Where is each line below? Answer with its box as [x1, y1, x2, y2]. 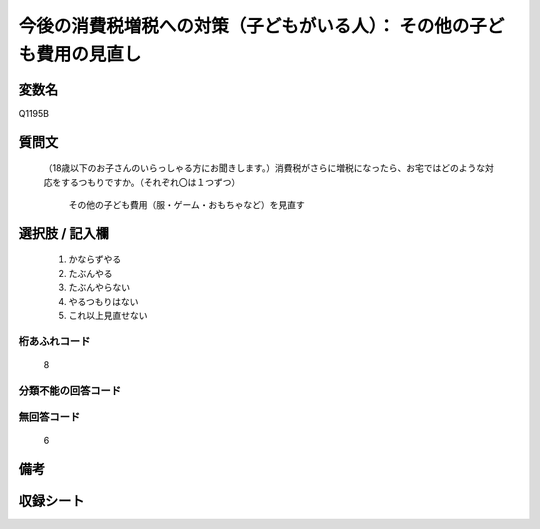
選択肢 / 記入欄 [18, 225, 110, 242]
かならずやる [68, 253, 122, 265]
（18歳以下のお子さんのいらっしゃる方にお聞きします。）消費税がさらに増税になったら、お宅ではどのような [43, 162, 485, 174]
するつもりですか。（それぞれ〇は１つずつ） [60, 176, 241, 188]
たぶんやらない [68, 281, 130, 294]
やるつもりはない [68, 295, 139, 307]
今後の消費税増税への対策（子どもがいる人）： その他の [18, 15, 470, 37]
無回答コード [18, 410, 81, 424]
